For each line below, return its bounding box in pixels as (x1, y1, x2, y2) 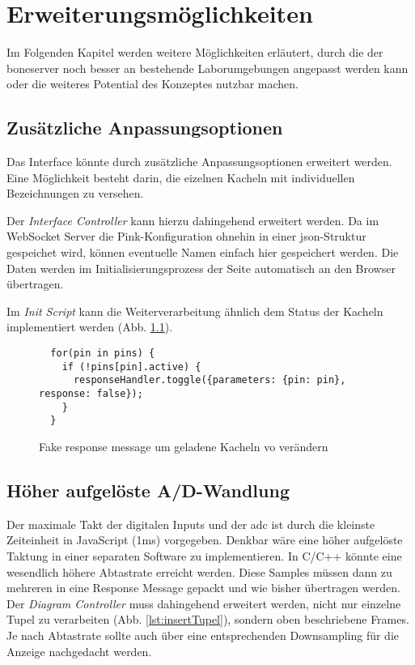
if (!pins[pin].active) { (61, 360, 201, 373)
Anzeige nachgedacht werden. (6, 642, 152, 659)
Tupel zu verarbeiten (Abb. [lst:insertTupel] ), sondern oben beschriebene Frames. (6, 611, 409, 628)
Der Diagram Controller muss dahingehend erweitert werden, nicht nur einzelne (6, 595, 401, 612)
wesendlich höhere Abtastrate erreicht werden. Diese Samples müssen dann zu (6, 563, 392, 580)
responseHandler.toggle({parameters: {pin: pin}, (73, 374, 346, 386)
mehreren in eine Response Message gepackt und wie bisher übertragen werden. (6, 579, 400, 596)
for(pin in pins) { (50, 347, 155, 360)
